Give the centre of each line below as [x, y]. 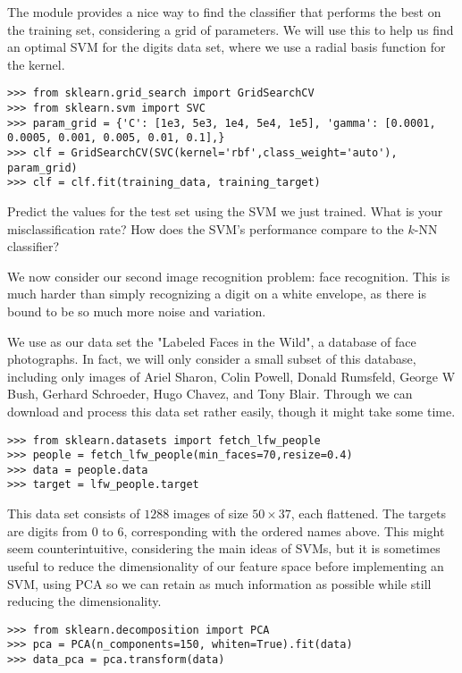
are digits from [47, 530]
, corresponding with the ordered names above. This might [284, 530]
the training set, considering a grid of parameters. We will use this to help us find [231, 29]
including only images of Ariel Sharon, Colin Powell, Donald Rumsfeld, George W [231, 376]
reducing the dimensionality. [84, 601]
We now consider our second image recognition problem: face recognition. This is [229, 276]
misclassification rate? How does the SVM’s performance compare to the [206, 228]
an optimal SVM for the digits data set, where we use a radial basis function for [227, 47]
